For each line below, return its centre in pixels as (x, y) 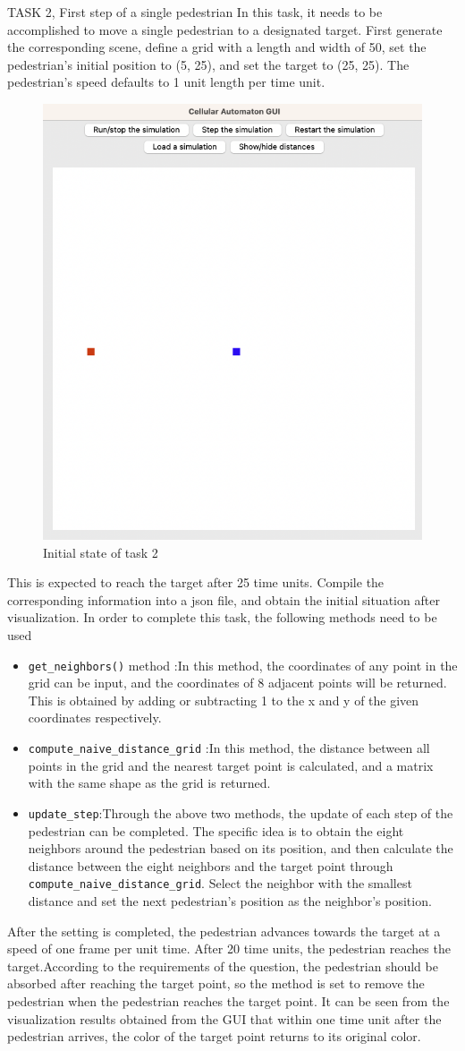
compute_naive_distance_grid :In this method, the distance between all (229, 748)
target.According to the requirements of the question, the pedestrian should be (223, 966)
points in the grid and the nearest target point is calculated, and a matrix (231, 765)
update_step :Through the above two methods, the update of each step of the (241, 812)
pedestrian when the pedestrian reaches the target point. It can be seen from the (228, 1000)
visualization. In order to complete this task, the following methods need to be (222, 617)
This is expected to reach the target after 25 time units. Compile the (196, 582)
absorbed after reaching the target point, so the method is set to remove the (216, 983)
